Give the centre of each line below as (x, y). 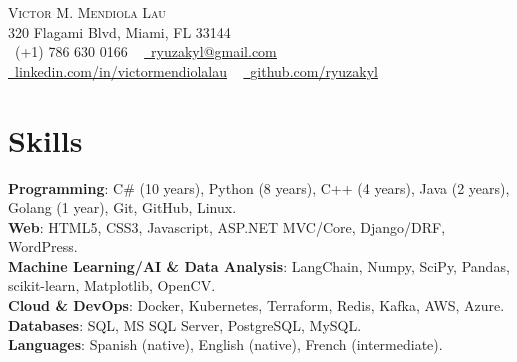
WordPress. (43, 246)
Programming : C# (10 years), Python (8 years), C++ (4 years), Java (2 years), (259, 187)
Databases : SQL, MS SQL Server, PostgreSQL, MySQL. (185, 324)
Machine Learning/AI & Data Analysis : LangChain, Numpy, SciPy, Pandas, (259, 265)
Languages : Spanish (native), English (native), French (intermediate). (225, 344)
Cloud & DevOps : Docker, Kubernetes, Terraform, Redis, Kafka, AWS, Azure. (256, 305)
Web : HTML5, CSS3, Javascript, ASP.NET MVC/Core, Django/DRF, (227, 226)
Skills (45, 139)
